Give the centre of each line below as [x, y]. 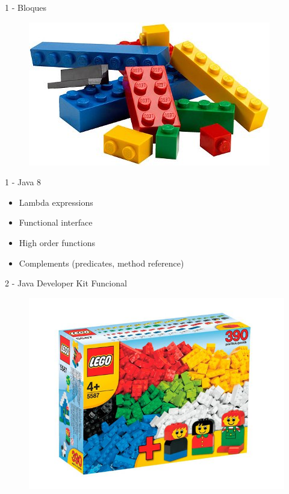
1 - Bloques [26, 7]
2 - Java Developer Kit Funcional [66, 283]
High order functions [57, 242]
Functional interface [56, 222]
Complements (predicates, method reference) [101, 263]
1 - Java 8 [23, 182]
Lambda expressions [56, 202]
